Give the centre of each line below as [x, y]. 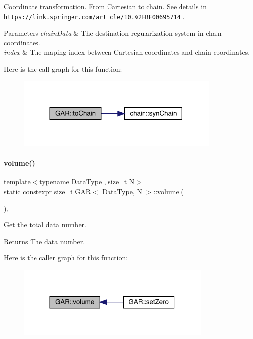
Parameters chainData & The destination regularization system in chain [113, 33]
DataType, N [122, 191]
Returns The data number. [45, 241]
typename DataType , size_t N [87, 182]
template [17, 182]
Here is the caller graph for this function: [66, 258]
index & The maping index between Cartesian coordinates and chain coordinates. [127, 52]
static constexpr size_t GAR [47, 191]
